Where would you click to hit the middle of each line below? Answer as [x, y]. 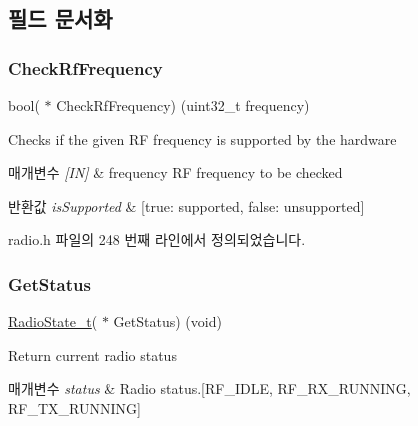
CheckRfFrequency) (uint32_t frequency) [183, 105]
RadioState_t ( [53, 321]
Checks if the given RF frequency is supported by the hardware [202, 138]
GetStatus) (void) [167, 321]
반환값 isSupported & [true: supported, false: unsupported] [186, 205]
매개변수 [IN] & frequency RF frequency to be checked [175, 172]
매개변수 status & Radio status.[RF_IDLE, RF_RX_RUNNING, [209, 388]
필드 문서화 [60, 18]
